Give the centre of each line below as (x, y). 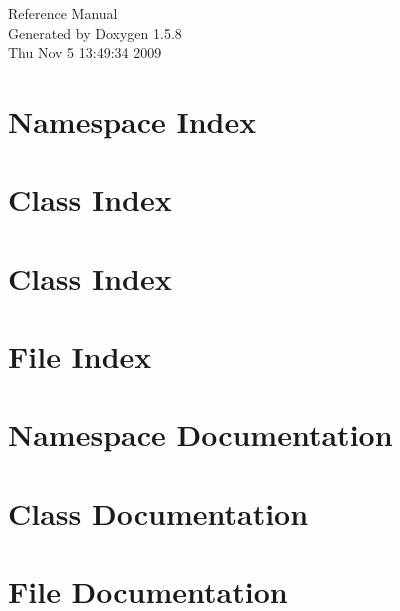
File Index (80, 356)
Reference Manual (63, 13)
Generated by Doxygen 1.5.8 (95, 32)
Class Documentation (158, 512)
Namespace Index (132, 120)
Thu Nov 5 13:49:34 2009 (85, 52)
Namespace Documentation (200, 434)
